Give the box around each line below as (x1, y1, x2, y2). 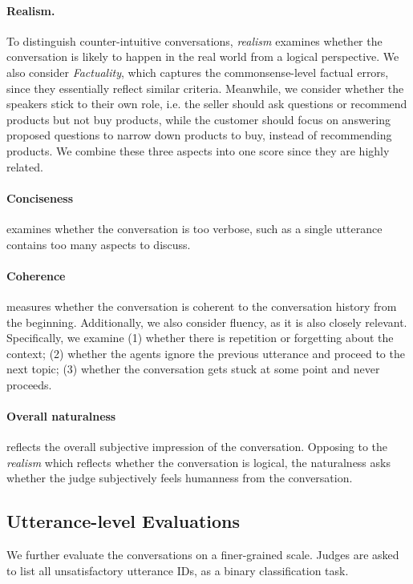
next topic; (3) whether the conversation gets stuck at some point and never (6, 360, 380, 377)
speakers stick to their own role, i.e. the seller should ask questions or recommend (6, 95, 407, 112)
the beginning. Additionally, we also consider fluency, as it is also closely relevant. (6, 313, 407, 330)
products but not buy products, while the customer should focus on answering (6, 111, 391, 127)
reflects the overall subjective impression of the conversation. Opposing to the (6, 438, 388, 455)
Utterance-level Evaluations (6, 509, 241, 534)
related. (6, 158, 43, 175)
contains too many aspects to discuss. (6, 236, 191, 252)
